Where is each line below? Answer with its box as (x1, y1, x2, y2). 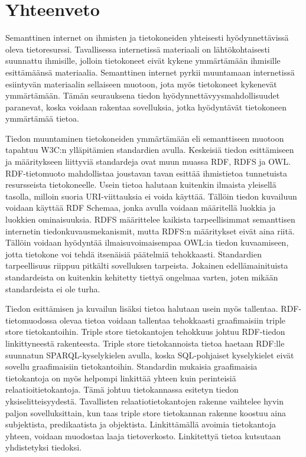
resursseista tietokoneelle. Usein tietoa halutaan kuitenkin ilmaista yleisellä (5, 178, 276, 191)
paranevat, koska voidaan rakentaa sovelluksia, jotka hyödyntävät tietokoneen (5, 100, 287, 113)
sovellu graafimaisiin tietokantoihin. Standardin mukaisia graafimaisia (5, 360, 258, 373)
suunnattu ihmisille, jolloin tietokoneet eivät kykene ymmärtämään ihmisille (5, 54, 281, 67)
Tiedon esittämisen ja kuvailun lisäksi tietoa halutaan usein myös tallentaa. (5, 302, 278, 315)
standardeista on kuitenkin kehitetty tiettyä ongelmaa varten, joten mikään (5, 271, 278, 283)
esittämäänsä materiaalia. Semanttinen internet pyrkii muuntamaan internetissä (5, 66, 295, 78)
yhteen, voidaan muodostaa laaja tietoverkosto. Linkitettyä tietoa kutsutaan (5, 429, 281, 442)
